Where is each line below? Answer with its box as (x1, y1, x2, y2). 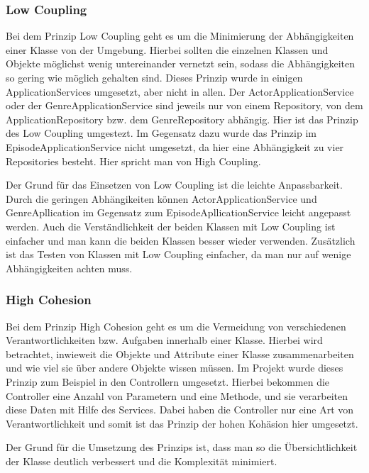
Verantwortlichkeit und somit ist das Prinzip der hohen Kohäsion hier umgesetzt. (6, 416, 358, 430)
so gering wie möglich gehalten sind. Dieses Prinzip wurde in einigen (6, 70, 303, 84)
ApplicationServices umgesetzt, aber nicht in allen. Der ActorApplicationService (6, 84, 354, 99)
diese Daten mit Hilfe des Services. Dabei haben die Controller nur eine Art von (6, 402, 354, 417)
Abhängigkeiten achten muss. (6, 260, 133, 275)
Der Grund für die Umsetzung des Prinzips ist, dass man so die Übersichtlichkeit (6, 440, 358, 455)
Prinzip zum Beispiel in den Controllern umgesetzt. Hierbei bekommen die (6, 374, 330, 389)
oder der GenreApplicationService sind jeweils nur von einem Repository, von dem (6, 98, 363, 113)
